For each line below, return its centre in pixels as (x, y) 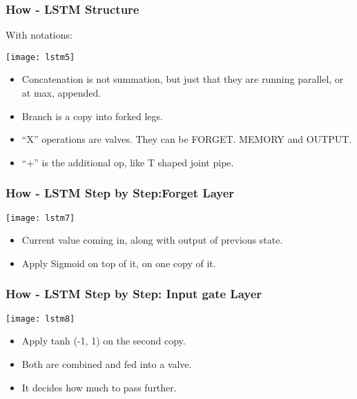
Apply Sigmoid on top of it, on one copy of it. (119, 263)
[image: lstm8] (40, 319)
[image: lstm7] (40, 218)
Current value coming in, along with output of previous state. (152, 240)
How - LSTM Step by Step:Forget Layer (120, 193)
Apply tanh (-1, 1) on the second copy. (104, 341)
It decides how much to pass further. (99, 387)
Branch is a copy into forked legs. (92, 116)
